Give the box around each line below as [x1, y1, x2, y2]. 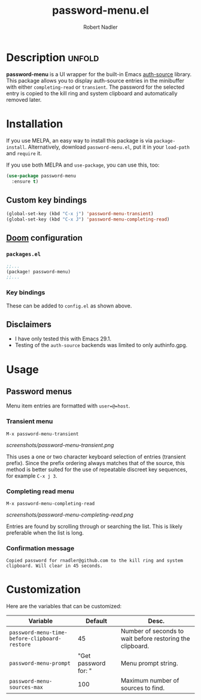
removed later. [6, 96, 42, 103]
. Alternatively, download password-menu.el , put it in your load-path [25, 143, 190, 150]
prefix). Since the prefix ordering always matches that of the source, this [6, 459, 185, 466]
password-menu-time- [9, 629, 68, 636]
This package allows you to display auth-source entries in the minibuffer [6, 77, 184, 84]
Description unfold [6, 50, 99, 64]
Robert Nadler [83, 23, 118, 31]
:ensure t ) [11, 178, 39, 185]
